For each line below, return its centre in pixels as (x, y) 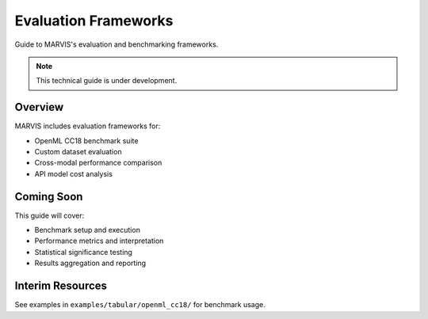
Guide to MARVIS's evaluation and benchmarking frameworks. (117, 44)
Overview (39, 107)
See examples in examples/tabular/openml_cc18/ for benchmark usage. (140, 305)
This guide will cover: (50, 215)
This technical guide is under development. (107, 81)
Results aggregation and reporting (90, 263)
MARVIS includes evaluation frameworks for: (88, 126)
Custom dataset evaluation (78, 152)
